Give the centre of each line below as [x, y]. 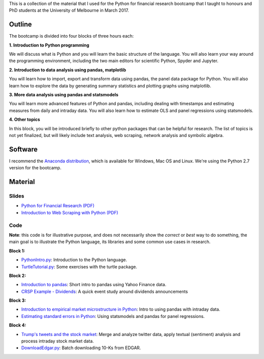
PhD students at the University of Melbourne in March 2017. [69, 10]
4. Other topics [24, 119]
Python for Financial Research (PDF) [58, 206]
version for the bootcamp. [35, 168]
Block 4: [18, 325]
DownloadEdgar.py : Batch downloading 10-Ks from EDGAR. [81, 348]
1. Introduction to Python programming [49, 45]
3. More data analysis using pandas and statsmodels [64, 95]
